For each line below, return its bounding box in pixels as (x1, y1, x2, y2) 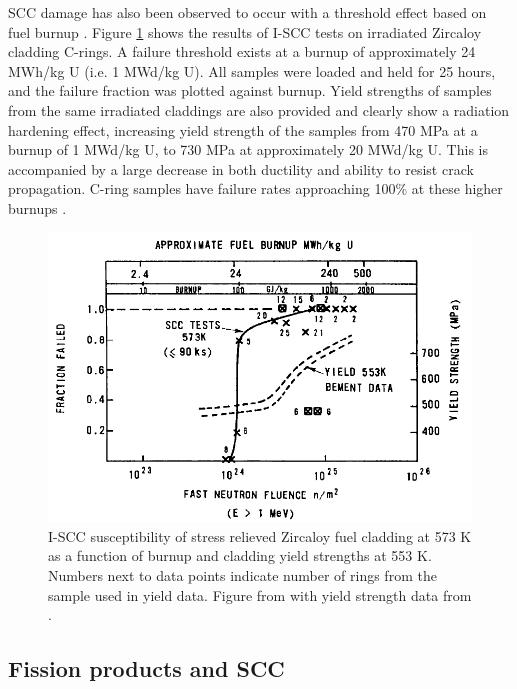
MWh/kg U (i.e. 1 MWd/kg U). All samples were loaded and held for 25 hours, (8, 60, 496, 81)
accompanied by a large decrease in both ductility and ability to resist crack (8, 158, 474, 179)
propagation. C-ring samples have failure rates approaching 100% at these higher (8, 178, 503, 199)
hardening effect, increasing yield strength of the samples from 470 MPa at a (8, 119, 478, 140)
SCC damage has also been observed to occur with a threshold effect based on (8, 2, 487, 22)
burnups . (8, 197, 67, 218)
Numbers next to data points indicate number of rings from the (48, 565, 437, 585)
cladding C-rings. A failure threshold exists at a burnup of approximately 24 (8, 41, 476, 62)
